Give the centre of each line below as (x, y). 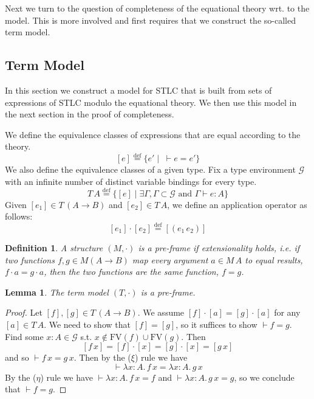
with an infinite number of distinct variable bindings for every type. (131, 181)
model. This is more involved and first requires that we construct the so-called (150, 20)
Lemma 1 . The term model (57, 292)
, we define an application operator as (237, 204)
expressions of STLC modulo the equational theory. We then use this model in (151, 102)
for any (287, 312)
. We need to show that (87, 324)
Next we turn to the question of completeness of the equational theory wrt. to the (157, 8)
